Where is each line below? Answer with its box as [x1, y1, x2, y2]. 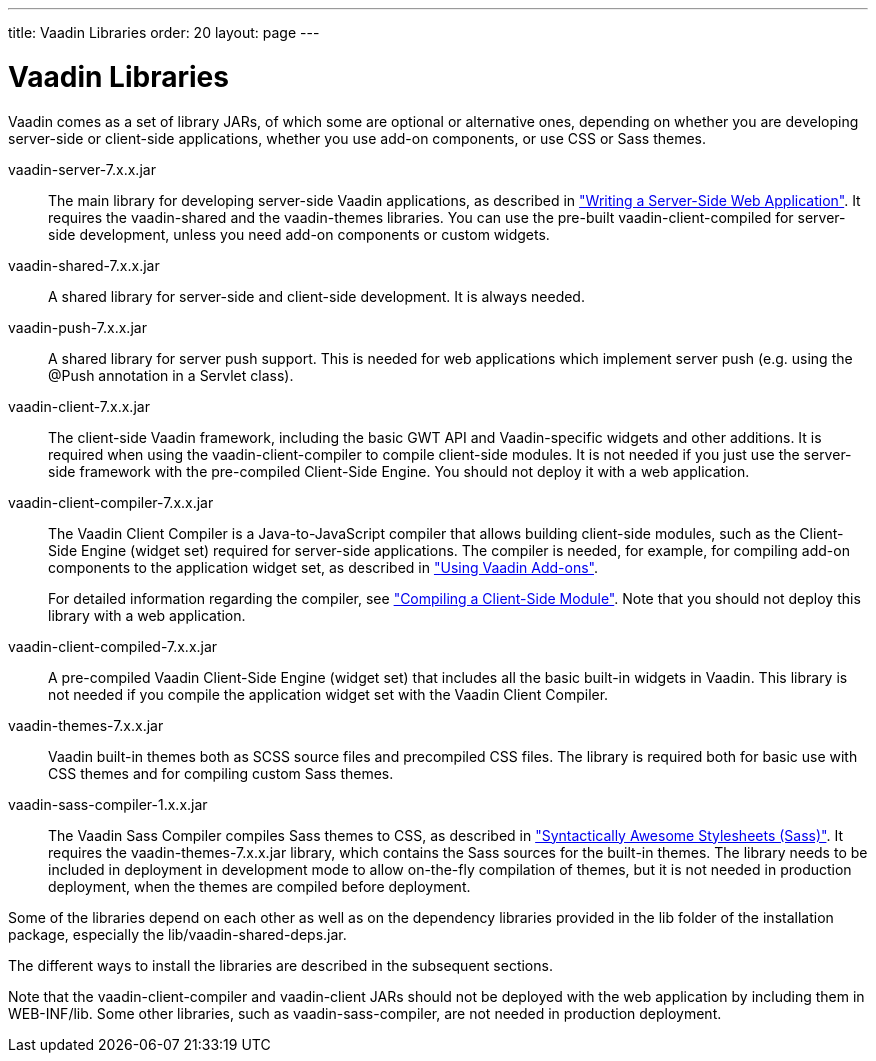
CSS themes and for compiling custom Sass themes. [48, 764, 394, 782]
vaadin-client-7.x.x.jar [8, 397, 150, 415]
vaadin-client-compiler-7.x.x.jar [8, 493, 214, 511]
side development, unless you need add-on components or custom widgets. [48, 225, 550, 243]
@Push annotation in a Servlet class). [48, 366, 294, 384]
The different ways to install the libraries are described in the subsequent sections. [8, 956, 553, 974]
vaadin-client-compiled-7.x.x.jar [8, 637, 218, 655]
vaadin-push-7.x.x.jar [8, 318, 147, 336]
